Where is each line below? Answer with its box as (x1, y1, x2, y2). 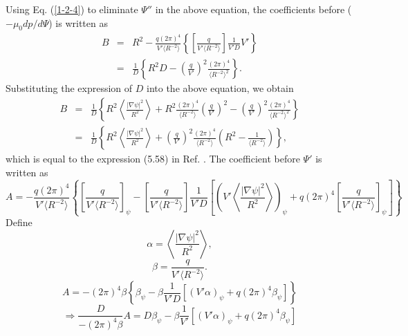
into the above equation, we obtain (147, 81, 294, 95)
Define (6, 215, 33, 230)
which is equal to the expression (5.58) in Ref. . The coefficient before (6, 151, 300, 166)
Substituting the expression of (6, 81, 133, 95)
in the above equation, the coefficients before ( (155, 2, 352, 16)
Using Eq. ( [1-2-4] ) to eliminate (6, 2, 138, 16)
